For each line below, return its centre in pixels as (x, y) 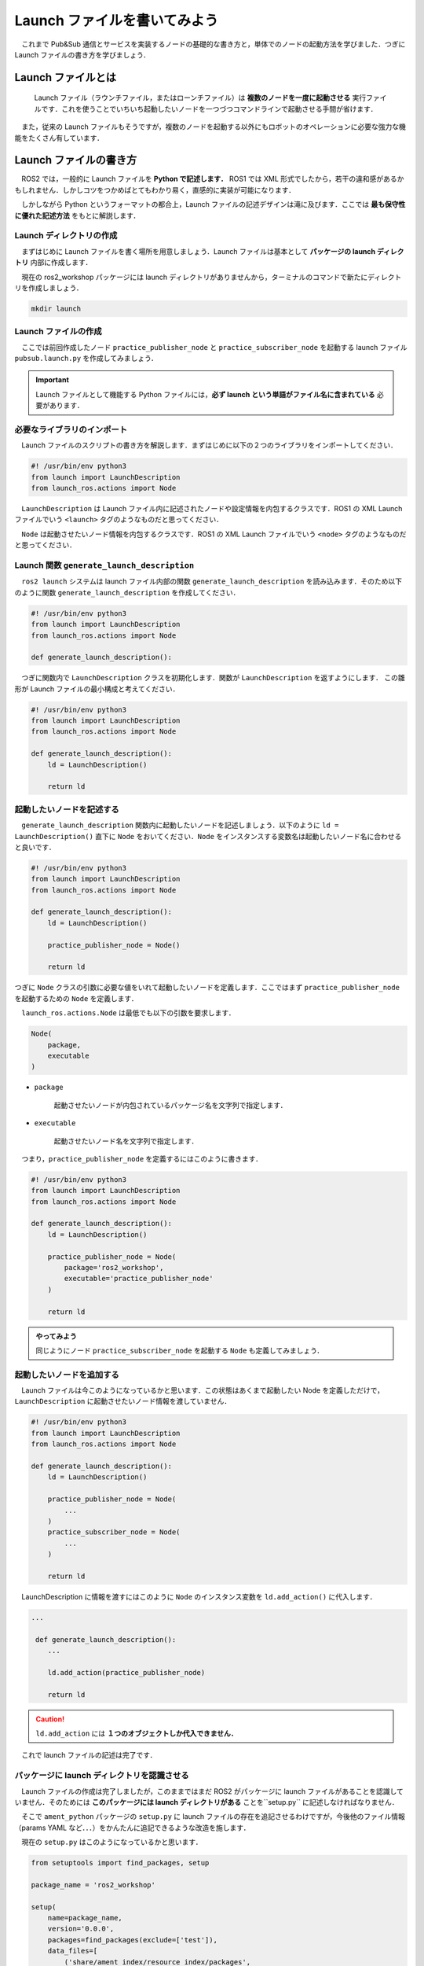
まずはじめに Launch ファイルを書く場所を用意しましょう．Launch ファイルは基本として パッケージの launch (198, 251)
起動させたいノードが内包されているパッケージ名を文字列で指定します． (170, 1105)
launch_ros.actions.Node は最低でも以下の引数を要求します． (128, 1013)
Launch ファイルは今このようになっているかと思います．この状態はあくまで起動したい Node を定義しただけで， (203, 1390)
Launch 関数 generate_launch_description (104, 565)
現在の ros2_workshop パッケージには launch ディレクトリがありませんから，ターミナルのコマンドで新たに (194, 277)
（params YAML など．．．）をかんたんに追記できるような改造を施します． (132, 1828)
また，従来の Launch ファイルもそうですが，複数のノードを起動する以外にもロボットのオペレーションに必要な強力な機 (213, 127)
